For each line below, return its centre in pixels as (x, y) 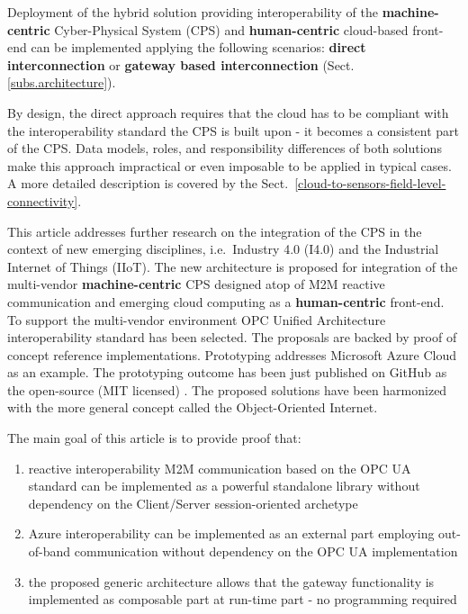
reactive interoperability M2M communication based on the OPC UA (220, 468)
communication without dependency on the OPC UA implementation (266, 551)
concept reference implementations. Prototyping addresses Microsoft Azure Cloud (232, 354)
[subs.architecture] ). (62, 82)
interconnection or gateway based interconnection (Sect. (181, 64)
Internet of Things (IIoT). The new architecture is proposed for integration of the (233, 266)
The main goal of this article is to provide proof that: (154, 438)
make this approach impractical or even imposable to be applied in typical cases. (229, 165)
